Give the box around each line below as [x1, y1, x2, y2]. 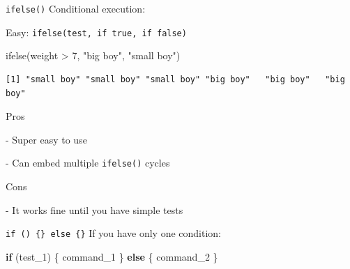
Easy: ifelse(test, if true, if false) [6, 24, 187, 39]
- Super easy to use [6, 132, 87, 146]
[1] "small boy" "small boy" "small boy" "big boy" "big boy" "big [6, 74, 345, 84]
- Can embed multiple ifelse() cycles [6, 155, 170, 170]
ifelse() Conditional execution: [6, 1, 146, 15]
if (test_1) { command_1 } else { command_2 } [6, 249, 218, 263]
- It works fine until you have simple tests [6, 202, 183, 217]
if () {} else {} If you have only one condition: [6, 226, 222, 240]
